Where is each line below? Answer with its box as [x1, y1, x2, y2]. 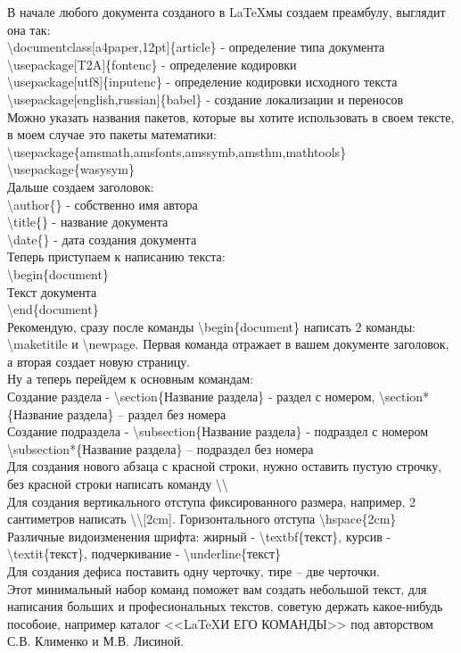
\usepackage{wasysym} [7, 160, 135, 178]
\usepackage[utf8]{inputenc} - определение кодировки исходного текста [7, 72, 398, 91]
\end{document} [7, 300, 99, 318]
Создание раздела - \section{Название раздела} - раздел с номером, [7, 387, 375, 406]
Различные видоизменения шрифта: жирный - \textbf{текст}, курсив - [7, 526, 391, 545]
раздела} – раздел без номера [67, 404, 226, 423]
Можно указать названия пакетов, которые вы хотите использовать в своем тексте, [7, 107, 455, 126]
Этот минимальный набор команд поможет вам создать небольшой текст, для [7, 579, 427, 598]
